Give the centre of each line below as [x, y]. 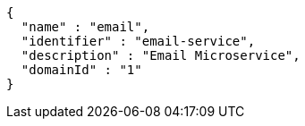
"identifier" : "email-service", [138, 41]
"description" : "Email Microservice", [161, 55]
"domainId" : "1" [81, 70]
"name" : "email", [85, 27]
